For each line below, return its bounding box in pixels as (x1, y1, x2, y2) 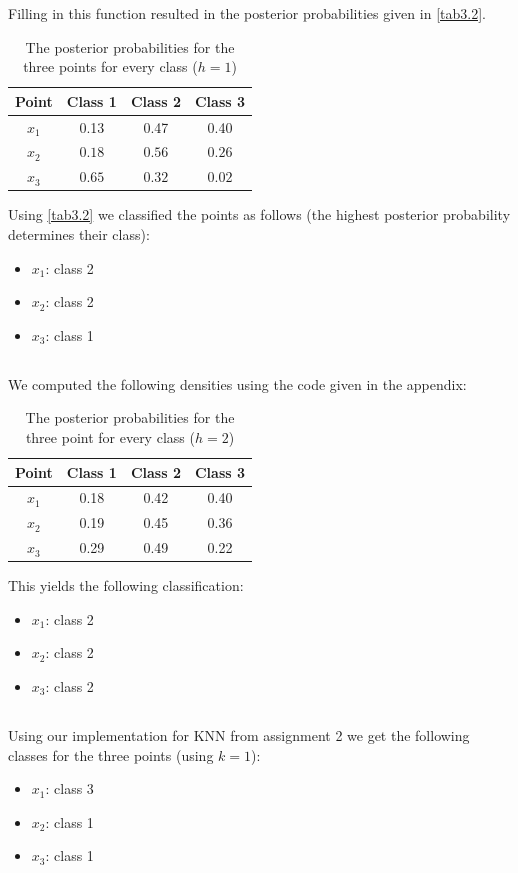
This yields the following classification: (8, 575, 244, 596)
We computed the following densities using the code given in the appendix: (8, 373, 467, 394)
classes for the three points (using (8, 744, 214, 765)
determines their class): (8, 224, 150, 244)
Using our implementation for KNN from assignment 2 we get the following (8, 724, 470, 745)
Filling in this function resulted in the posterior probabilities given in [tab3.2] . (8, 3, 486, 23)
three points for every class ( (23, 56, 198, 77)
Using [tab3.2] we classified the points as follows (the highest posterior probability (8, 204, 511, 225)
